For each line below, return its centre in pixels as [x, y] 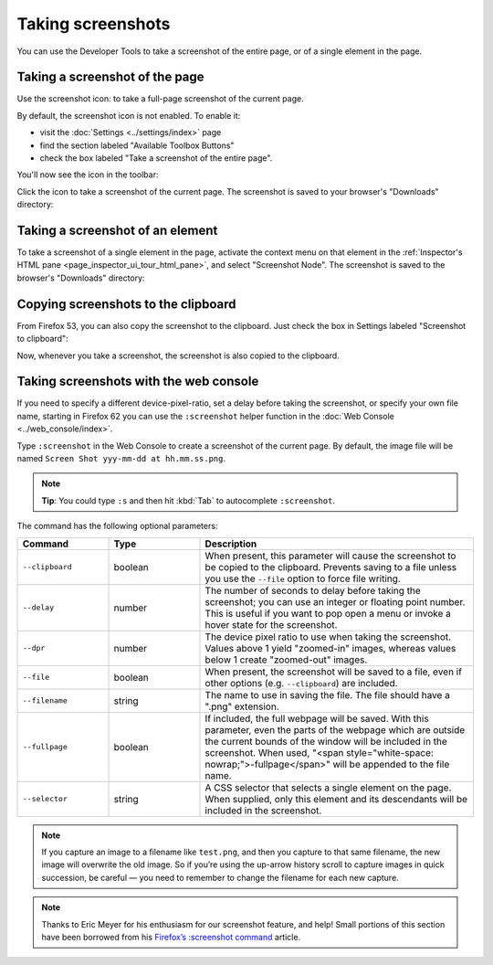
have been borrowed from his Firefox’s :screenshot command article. [171, 937]
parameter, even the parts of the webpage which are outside [335, 729]
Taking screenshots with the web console [138, 382]
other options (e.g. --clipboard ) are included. [301, 683]
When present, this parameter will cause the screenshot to [330, 556]
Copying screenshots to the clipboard [126, 304]
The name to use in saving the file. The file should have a [328, 695]
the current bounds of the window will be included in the [326, 741]
